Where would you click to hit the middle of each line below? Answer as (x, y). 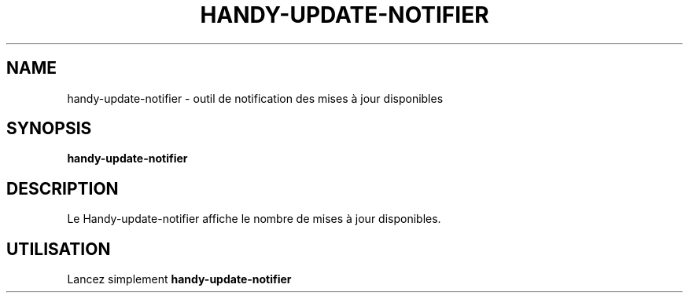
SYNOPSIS (49, 129)
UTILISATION (59, 249)
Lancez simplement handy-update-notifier (179, 279)
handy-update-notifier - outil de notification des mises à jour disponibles (255, 98)
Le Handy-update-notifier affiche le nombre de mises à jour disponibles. (254, 219)
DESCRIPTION (63, 188)
